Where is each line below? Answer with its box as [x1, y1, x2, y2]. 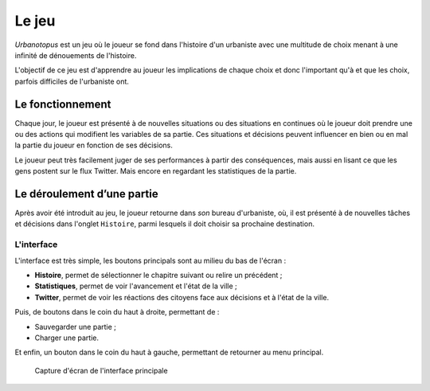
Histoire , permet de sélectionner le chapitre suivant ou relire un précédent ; [34, 271, 283, 280]
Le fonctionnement [14, 97, 111, 111]
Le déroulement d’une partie [14, 187, 158, 201]
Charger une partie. [34, 333, 100, 342]
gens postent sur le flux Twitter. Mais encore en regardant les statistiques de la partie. [14, 166, 297, 176]
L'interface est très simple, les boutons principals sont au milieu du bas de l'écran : [14, 256, 287, 265]
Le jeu [14, 12, 56, 29]
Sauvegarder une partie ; [34, 322, 117, 331]
